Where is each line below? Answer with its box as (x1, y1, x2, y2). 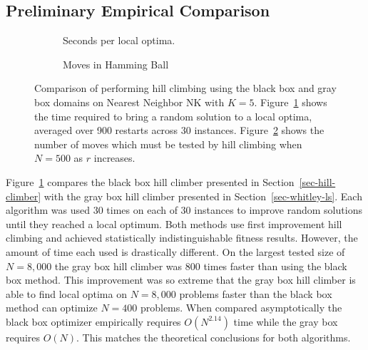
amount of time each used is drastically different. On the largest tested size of (6, 244, 345, 259)
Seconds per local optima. (63, 33, 175, 48)
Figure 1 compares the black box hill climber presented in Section (6, 174, 295, 189)
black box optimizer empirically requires (6, 314, 181, 329)
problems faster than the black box (179, 286, 332, 301)
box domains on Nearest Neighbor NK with (34, 94, 225, 109)
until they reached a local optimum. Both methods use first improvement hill (6, 216, 342, 231)
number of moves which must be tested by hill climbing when (34, 136, 302, 151)
